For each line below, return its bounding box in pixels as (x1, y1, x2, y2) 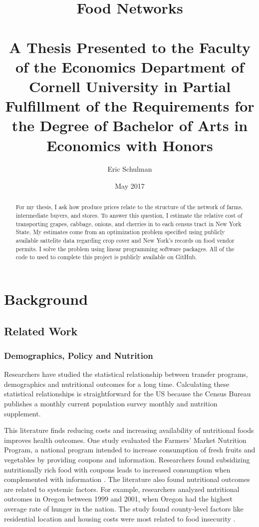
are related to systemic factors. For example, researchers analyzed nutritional (4, 483, 240, 494)
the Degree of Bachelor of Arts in (11, 115, 248, 136)
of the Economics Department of (15, 56, 245, 77)
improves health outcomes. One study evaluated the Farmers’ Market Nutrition (4, 434, 247, 445)
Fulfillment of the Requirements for (5, 96, 255, 116)
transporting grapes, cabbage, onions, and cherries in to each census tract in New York (15, 219, 242, 228)
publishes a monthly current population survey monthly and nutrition (4, 398, 218, 408)
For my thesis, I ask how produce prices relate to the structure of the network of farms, (15, 203, 243, 211)
